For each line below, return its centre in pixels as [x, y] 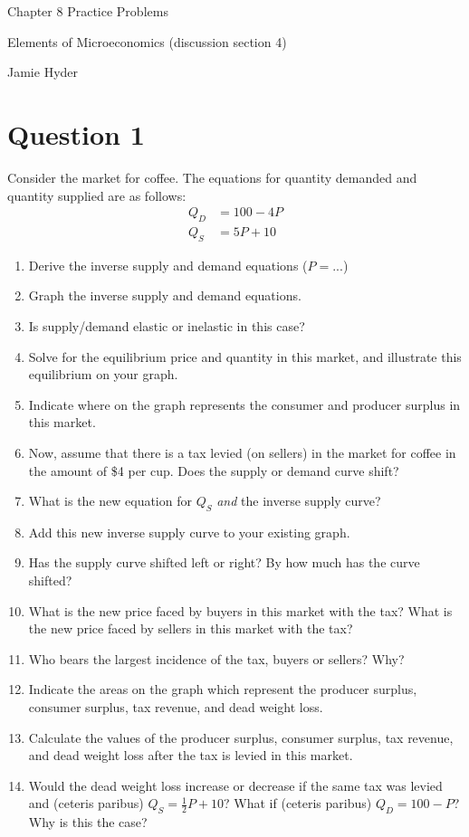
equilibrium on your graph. [103, 374]
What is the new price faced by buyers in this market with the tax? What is [240, 610]
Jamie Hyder [43, 72]
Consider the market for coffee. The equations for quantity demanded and [212, 177]
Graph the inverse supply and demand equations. [165, 295]
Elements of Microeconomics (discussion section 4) [147, 41]
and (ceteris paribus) [86, 803]
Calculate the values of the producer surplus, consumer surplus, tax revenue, [241, 737]
